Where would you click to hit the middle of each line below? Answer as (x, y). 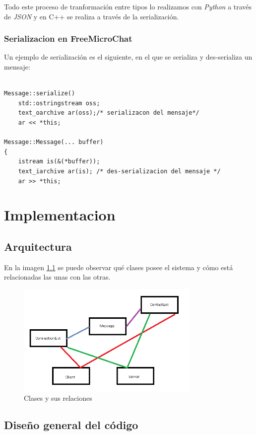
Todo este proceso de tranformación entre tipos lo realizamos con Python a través (128, 6)
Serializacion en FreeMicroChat (68, 38)
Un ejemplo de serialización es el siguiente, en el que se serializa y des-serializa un (128, 57)
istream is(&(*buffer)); (59, 162)
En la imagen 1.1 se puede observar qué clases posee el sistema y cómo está (119, 267)
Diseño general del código (71, 425)
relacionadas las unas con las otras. (57, 277)
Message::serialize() (40, 94)
